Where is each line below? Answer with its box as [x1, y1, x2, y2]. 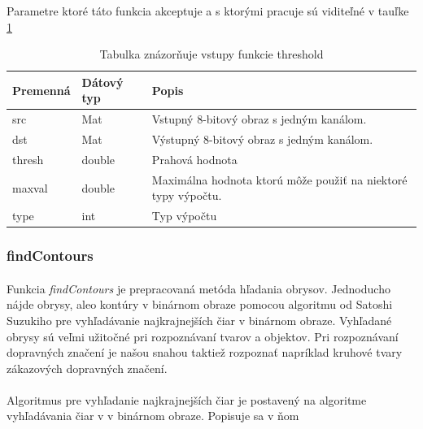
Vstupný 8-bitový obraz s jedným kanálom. [151, 110, 367, 128]
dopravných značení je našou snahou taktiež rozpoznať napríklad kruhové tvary [7, 344, 403, 361]
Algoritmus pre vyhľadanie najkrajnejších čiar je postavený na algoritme [7, 391, 367, 408]
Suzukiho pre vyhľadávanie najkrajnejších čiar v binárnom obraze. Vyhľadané [7, 311, 392, 328]
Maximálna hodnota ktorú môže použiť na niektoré [151, 171, 408, 188]
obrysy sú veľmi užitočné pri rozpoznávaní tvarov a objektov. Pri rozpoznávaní [7, 327, 399, 344]
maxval [12, 179, 48, 196]
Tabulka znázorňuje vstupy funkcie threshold [99, 45, 324, 63]
